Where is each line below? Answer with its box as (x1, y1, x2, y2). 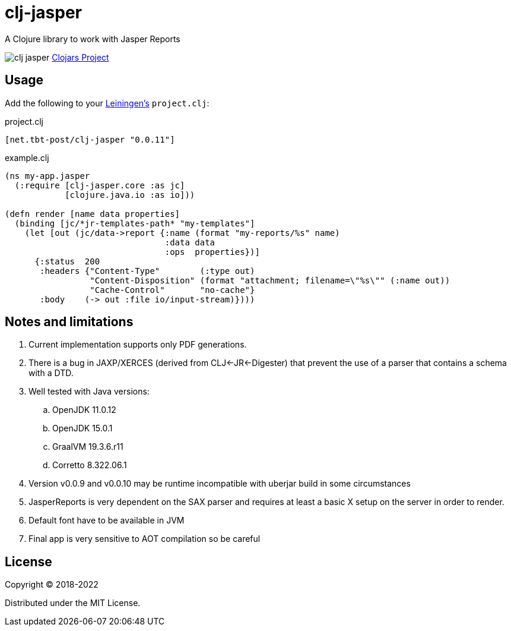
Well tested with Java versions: (28, 386, 150, 397)
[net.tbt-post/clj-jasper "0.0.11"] (5, 134, 175, 144)
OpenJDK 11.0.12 (52, 405, 116, 415)
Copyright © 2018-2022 (5, 579, 99, 590)
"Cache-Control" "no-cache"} (90, 285, 255, 295)
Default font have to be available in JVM (28, 515, 185, 526)
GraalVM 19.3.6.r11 (52, 441, 123, 452)
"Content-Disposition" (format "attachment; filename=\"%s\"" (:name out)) (90, 275, 450, 285)
